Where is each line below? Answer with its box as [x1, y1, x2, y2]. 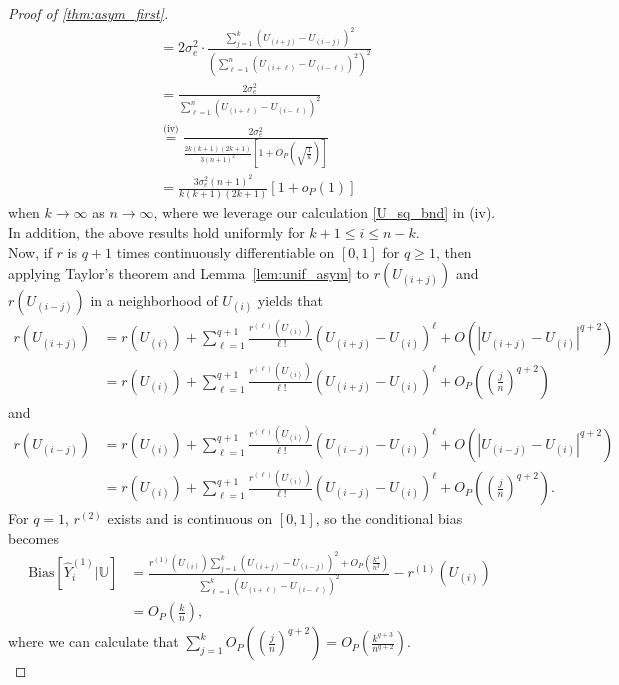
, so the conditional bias [315, 508, 463, 529]
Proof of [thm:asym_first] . [8, 3, 169, 23]
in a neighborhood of [90, 290, 218, 311]
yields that [257, 290, 323, 311]
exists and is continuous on [107, 508, 273, 529]
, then [435, 241, 472, 262]
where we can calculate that [8, 631, 179, 652]
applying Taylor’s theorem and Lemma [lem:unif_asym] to [8, 263, 369, 284]
